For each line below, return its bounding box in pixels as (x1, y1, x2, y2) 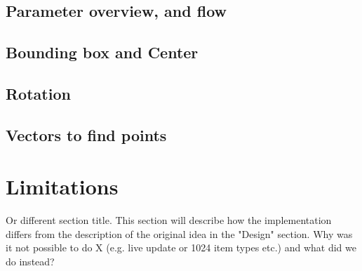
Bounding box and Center (6, 41, 199, 63)
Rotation (6, 82, 71, 104)
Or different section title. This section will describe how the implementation (6, 213, 332, 227)
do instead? (6, 254, 55, 269)
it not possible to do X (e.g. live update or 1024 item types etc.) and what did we (6, 240, 356, 255)
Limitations (6, 172, 119, 201)
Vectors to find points (6, 124, 167, 145)
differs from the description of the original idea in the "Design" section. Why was (6, 226, 353, 241)
